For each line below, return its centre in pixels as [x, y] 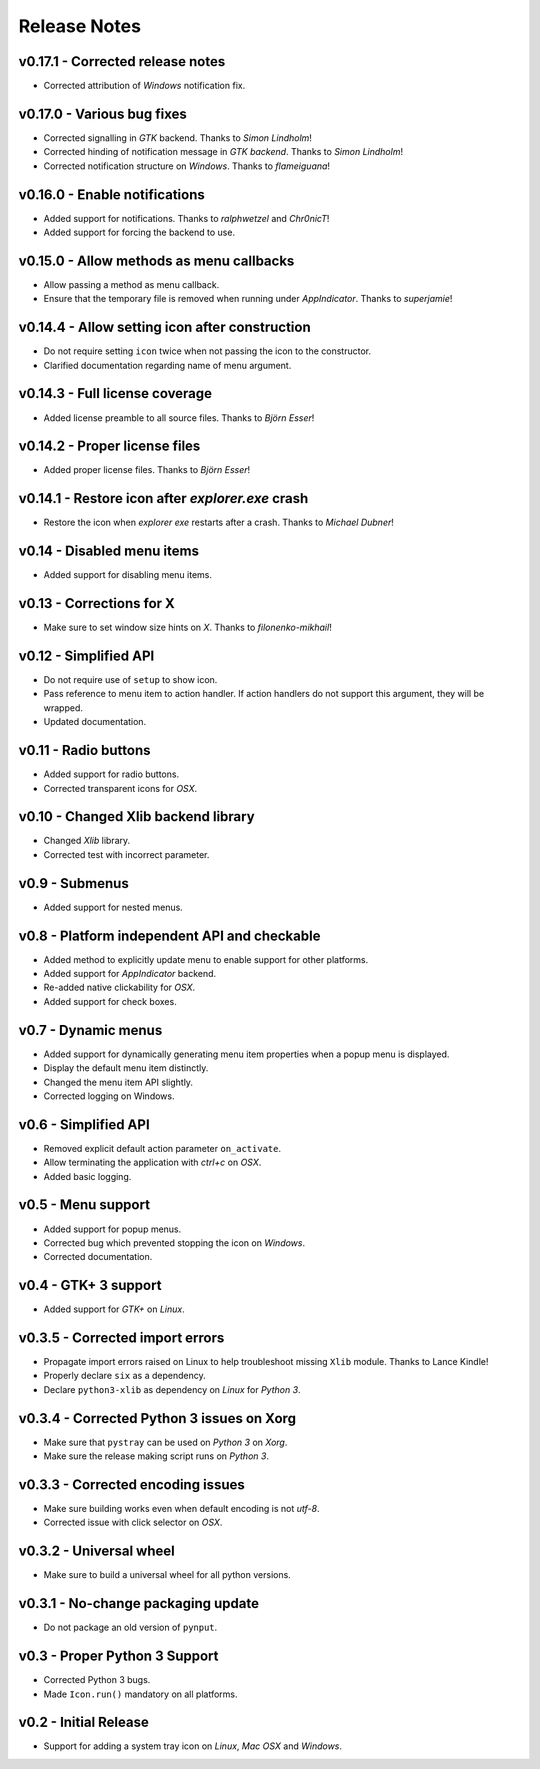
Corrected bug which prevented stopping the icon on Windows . [174, 1242]
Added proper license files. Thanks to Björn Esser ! [147, 470]
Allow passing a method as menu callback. [131, 284]
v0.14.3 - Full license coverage [115, 393]
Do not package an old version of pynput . [130, 1627]
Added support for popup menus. [112, 1229]
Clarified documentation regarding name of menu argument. [167, 365]
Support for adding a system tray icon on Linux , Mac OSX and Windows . [193, 1746]
